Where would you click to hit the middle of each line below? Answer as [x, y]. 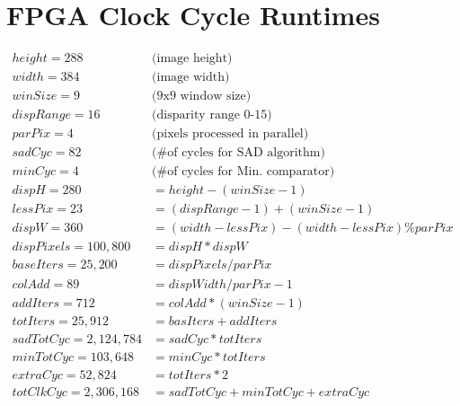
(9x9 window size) [202, 97]
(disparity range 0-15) [212, 115]
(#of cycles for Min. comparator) [243, 172]
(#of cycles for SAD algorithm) [239, 153]
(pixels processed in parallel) [230, 134]
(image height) [192, 59]
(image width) [191, 78]
